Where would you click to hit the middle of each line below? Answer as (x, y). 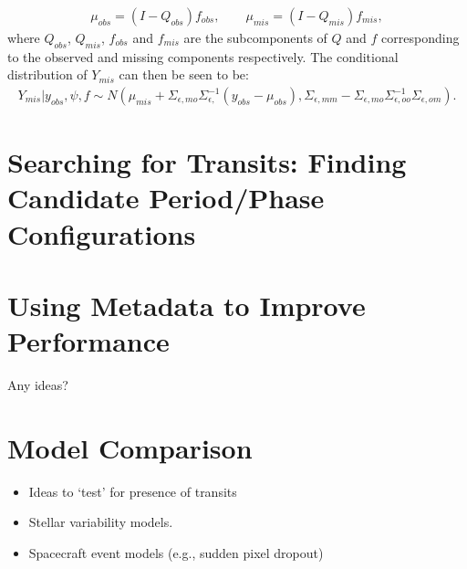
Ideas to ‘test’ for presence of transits (133, 491)
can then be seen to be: (184, 74)
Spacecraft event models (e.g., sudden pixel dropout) (176, 553)
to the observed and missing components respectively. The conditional (203, 56)
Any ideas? (38, 385)
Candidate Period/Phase (166, 198)
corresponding (420, 38)
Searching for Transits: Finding (207, 162)
